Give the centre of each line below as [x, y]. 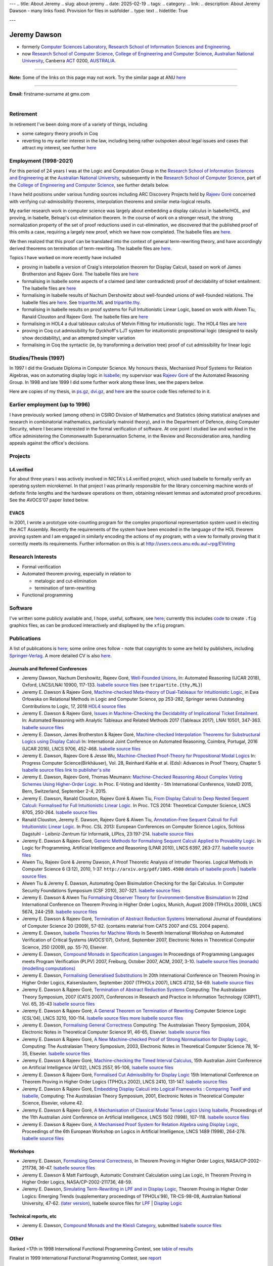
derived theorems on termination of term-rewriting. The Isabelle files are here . [90, 248]
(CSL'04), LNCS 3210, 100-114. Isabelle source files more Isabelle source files [103, 1018]
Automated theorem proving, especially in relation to [77, 574]
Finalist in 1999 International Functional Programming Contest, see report [85, 1258]
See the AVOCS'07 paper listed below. [49, 500]
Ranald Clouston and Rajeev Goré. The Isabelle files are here [85, 316]
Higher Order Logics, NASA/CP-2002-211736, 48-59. [77, 1182]
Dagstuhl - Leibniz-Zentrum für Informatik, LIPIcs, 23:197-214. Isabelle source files [108, 834]
